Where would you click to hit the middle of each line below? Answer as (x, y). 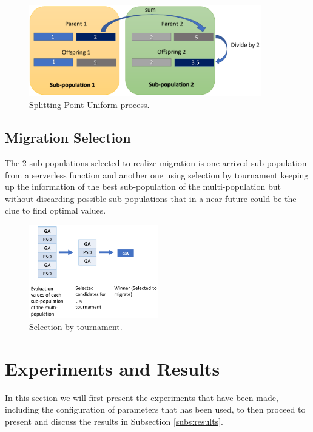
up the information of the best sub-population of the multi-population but (143, 187)
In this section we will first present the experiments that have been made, (142, 397)
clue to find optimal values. (56, 210)
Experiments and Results (113, 368)
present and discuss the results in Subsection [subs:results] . (114, 421)
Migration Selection (68, 137)
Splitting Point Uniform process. (89, 105)
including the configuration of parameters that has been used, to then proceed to (155, 409)
